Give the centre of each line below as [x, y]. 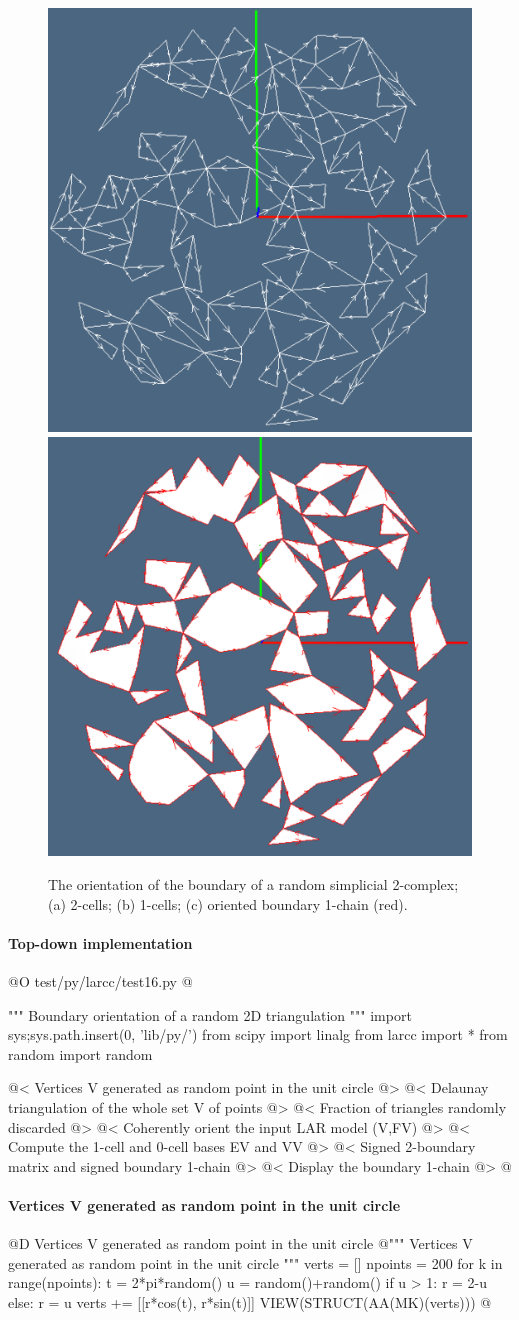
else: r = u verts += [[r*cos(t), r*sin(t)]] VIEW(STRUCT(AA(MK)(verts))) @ [250, 1301]
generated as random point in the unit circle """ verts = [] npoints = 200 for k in [255, 1262]
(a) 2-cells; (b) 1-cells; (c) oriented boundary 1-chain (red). [228, 903]
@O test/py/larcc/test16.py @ [100, 981]
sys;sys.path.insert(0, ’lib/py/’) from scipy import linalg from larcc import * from [258, 1034]
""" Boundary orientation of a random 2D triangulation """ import [210, 1014]
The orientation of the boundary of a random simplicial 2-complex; [253, 884]
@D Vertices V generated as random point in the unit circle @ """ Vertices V [240, 1243]
